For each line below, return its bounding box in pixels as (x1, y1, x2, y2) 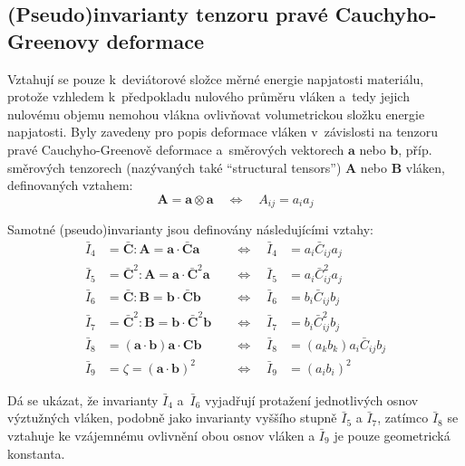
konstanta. (7, 443, 65, 462)
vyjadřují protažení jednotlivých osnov (205, 390, 419, 409)
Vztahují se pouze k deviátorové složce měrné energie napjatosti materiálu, (7, 69, 424, 88)
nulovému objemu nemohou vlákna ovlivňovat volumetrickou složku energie (7, 104, 425, 123)
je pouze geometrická (334, 426, 450, 445)
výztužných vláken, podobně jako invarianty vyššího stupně (7, 408, 337, 427)
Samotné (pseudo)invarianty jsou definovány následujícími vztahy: (7, 220, 373, 239)
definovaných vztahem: (7, 176, 133, 195)
